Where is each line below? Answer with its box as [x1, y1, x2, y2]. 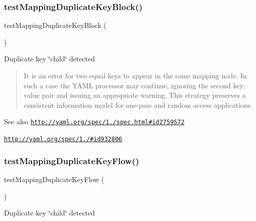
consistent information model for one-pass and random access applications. [23, 99, 253, 110]
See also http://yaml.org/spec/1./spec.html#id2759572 [4, 116, 184, 127]
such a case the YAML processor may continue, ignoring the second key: [23, 80, 245, 90]
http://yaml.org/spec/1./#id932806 [4, 136, 122, 143]
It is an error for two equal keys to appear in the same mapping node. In [23, 70, 247, 80]
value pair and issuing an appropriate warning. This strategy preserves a [23, 90, 246, 100]
